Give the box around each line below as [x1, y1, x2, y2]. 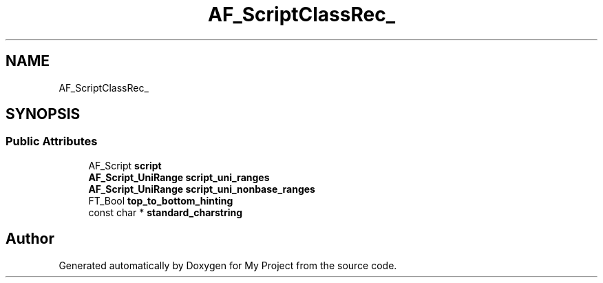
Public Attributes [6, 134, 98, 149]
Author [6, 230, 54, 248]
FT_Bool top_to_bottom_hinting [88, 194, 233, 207]
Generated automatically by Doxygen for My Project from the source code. [59, 259, 397, 271]
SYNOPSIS [6, 105, 81, 123]
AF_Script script [88, 159, 162, 171]
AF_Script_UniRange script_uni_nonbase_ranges [88, 182, 315, 195]
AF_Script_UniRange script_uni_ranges [88, 171, 270, 183]
